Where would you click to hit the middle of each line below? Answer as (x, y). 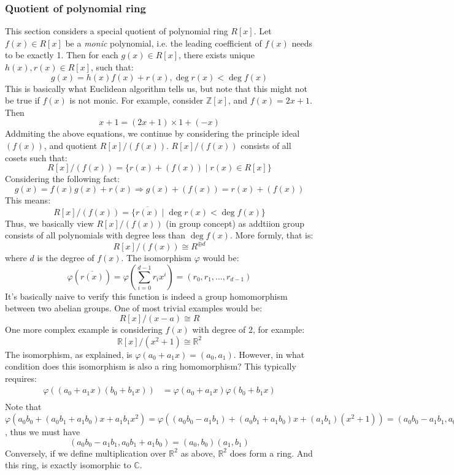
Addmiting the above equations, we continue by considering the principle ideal (152, 133)
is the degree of (66, 258)
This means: (28, 199)
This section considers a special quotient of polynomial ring (117, 31)
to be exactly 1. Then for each (62, 55)
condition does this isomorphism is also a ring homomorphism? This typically (151, 366)
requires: (21, 378)
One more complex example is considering (84, 329)
